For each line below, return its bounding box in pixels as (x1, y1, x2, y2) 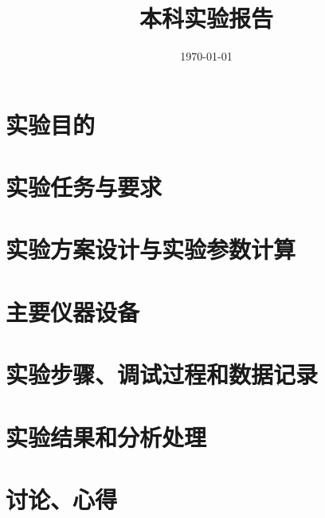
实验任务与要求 (6, 171, 162, 203)
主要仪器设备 (6, 295, 140, 328)
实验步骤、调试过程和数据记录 (6, 358, 319, 390)
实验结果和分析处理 (6, 420, 207, 453)
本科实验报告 (139, 2, 273, 34)
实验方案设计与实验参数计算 (6, 233, 296, 265)
